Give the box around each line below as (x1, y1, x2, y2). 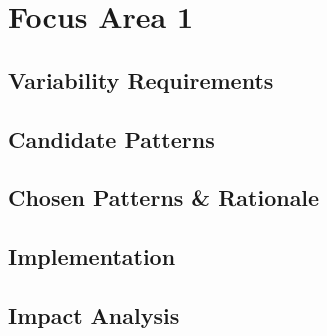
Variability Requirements (8, 64, 274, 95)
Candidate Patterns (8, 123, 215, 154)
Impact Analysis (8, 299, 180, 330)
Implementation (8, 241, 176, 272)
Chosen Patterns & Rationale (8, 182, 320, 213)
